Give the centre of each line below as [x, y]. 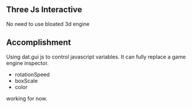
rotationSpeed [32, 74]
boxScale [26, 81]
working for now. [27, 98]
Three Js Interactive [44, 10]
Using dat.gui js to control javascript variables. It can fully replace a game [96, 57]
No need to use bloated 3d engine [48, 24]
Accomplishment [39, 43]
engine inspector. [27, 63]
